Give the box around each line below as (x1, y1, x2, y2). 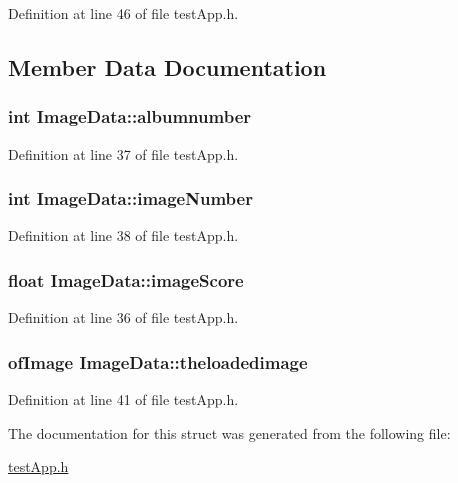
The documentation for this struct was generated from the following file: (8, 422, 451, 443)
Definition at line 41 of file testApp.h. (8, 389, 239, 410)
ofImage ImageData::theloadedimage (8, 349, 308, 374)
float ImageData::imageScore (8, 267, 244, 292)
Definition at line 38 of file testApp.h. (8, 225, 239, 246)
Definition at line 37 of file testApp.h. (8, 143, 239, 164)
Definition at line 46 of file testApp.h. (8, 3, 239, 23)
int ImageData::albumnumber (8, 104, 252, 129)
